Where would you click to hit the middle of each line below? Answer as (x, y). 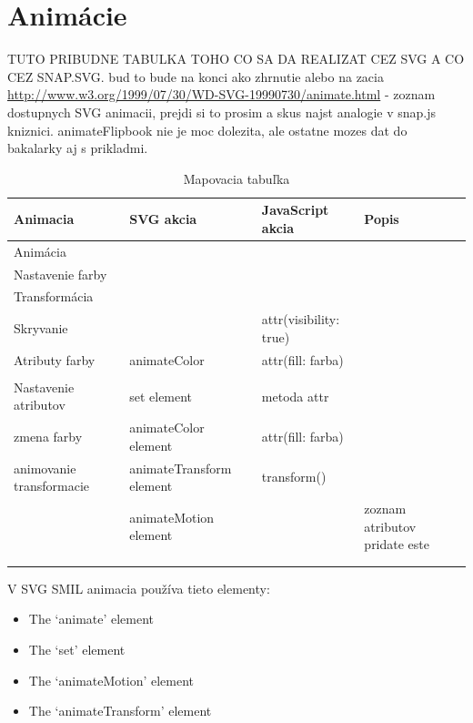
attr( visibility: (301, 319)
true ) (276, 336)
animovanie (45, 468)
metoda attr (295, 396)
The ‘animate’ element (91, 619)
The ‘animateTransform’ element (120, 711)
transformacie (51, 486)
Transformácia (54, 296)
